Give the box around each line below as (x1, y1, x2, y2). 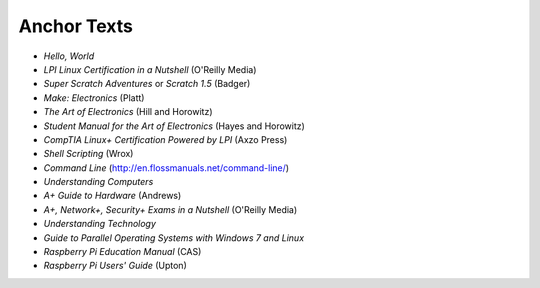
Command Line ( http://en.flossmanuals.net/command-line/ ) (43, 161, 290, 174)
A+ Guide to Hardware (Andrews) (43, 190, 182, 202)
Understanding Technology (43, 218, 157, 230)
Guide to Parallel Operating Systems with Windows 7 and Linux (43, 231, 305, 244)
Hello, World (43, 50, 95, 62)
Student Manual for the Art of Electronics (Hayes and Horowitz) (43, 120, 305, 132)
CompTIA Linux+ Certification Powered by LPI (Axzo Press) (43, 133, 288, 145)
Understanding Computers (43, 176, 154, 188)
